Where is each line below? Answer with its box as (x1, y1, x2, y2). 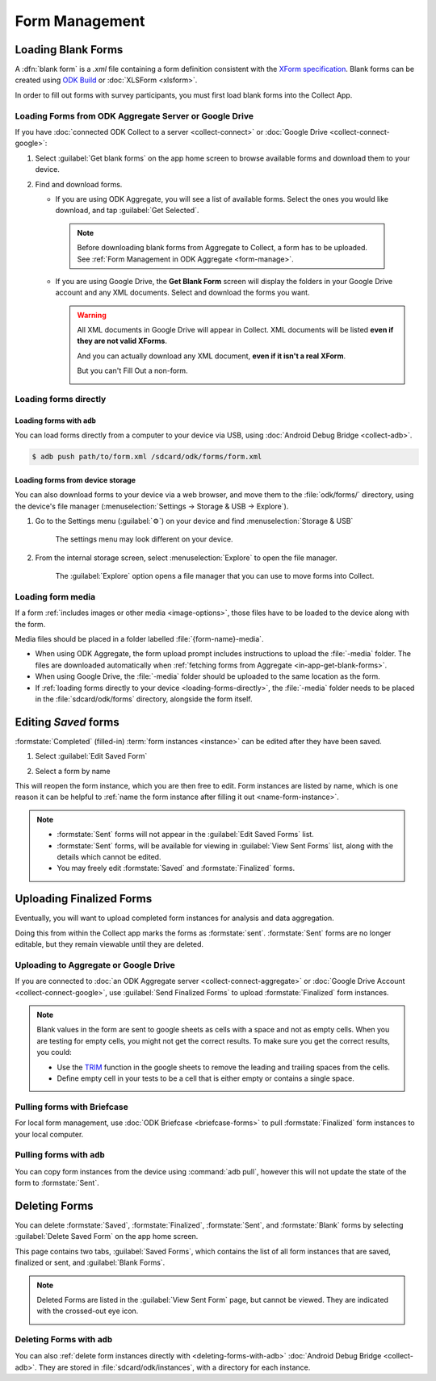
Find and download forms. (35, 179, 123, 189)
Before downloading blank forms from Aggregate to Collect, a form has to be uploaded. (77, 243, 367, 253)
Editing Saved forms (15, 715, 120, 729)
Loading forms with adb (15, 416, 97, 425)
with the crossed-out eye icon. (36, 1306, 139, 1316)
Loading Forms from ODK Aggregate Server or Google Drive (15, 110, 254, 121)
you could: (36, 1048, 72, 1057)
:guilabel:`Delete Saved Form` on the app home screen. (15, 1232, 199, 1241)
